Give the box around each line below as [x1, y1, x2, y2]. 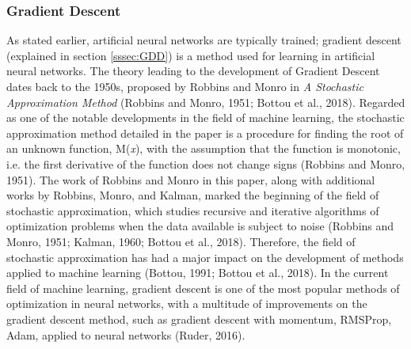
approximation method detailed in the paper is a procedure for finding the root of [6, 124, 404, 141]
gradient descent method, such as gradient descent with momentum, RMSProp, [6, 310, 392, 327]
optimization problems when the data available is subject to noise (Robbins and [6, 218, 394, 234]
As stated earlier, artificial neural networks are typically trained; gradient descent [6, 32, 401, 48]
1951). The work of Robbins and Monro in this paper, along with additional [6, 171, 375, 188]
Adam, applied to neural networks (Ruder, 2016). [6, 326, 245, 343]
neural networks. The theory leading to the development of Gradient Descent [6, 63, 380, 79]
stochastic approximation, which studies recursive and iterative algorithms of [6, 202, 379, 218]
